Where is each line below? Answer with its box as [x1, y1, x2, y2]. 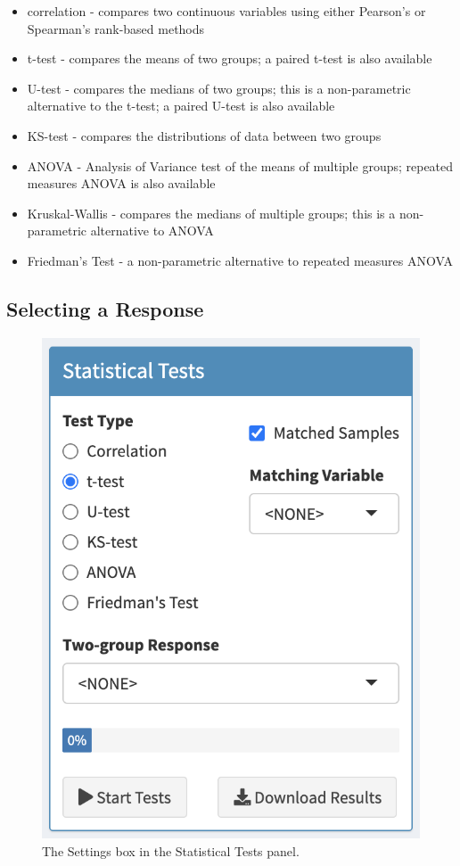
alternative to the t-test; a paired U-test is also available [27, 96, 335, 115]
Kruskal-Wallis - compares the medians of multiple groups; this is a [27, 203, 396, 222]
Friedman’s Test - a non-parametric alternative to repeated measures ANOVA [27, 251, 453, 269]
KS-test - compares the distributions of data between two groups [27, 126, 382, 144]
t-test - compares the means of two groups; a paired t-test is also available [27, 49, 432, 68]
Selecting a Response [6, 294, 204, 322]
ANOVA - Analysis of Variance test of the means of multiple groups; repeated [27, 156, 454, 175]
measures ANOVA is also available [27, 174, 216, 193]
